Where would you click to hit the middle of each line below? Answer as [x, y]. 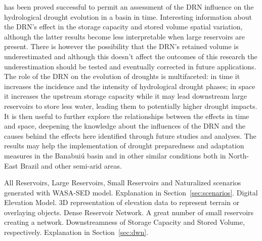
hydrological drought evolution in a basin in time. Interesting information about [128, 16]
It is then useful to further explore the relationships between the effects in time [127, 116]
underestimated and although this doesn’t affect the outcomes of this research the [131, 56]
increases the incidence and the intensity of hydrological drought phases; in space [130, 86]
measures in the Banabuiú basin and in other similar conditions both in [115, 155]
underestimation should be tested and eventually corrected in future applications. [130, 66]
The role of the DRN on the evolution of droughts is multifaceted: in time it [122, 76]
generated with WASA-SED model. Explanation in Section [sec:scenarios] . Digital [131, 192]
